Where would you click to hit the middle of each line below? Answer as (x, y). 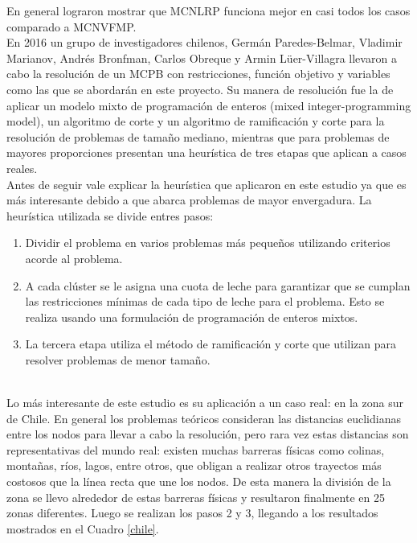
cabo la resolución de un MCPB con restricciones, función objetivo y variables (198, 74)
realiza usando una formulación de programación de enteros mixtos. (192, 317)
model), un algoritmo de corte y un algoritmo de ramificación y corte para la (196, 121)
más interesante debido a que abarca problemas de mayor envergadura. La (189, 200)
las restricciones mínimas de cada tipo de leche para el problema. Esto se (205, 301)
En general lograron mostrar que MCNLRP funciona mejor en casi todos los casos (208, 10)
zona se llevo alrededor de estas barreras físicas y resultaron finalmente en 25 (196, 497)
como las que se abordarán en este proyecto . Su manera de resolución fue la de (200, 89)
